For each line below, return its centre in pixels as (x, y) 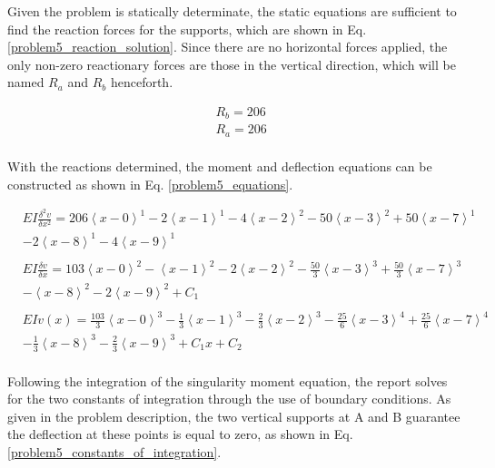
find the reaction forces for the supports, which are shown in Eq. (187, 29)
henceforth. (142, 82)
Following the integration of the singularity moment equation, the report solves (228, 380)
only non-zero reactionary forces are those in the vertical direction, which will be (232, 64)
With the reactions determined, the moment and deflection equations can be (220, 166)
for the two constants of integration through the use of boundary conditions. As (229, 399)
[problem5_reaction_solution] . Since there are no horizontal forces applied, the (228, 47)
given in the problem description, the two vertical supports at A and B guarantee (234, 416)
